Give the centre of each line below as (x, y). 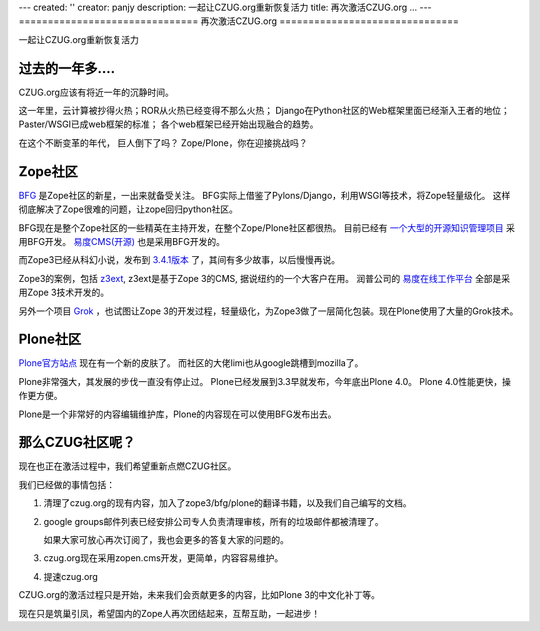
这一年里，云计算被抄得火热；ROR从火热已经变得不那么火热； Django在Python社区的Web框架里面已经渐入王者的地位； (264, 111)
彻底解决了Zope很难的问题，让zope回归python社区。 (128, 209)
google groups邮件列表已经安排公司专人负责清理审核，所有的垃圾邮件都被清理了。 (213, 521)
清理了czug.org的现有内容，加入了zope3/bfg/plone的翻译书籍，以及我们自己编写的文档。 (227, 503)
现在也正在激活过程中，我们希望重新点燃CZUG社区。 (127, 466)
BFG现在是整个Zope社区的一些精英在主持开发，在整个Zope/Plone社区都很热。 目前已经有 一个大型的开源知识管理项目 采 (266, 227)
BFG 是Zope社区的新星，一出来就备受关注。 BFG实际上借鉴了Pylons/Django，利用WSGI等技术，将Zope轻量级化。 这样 (264, 195)
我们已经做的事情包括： (66, 484)
